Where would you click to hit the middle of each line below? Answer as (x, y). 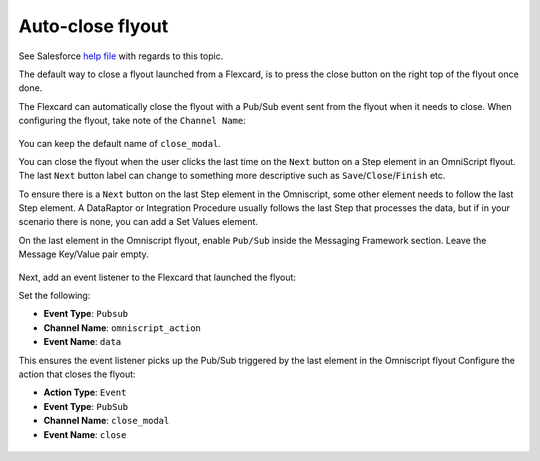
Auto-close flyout (93, 26)
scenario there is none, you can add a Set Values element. (138, 222)
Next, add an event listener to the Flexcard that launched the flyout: (157, 277)
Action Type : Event (85, 392)
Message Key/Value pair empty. (83, 254)
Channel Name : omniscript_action (122, 327)
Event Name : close (85, 434)
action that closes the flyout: (77, 374)
